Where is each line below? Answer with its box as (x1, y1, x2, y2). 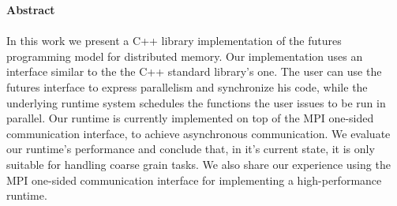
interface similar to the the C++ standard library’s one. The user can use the (6, 63, 382, 80)
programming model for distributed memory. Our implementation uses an (6, 47, 363, 64)
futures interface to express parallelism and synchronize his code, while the (6, 78, 368, 95)
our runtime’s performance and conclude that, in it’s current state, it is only (6, 140, 375, 157)
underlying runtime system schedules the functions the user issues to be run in (6, 94, 386, 110)
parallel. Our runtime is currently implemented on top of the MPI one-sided (6, 110, 374, 126)
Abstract (6, 2, 55, 17)
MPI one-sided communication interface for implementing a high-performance (6, 171, 382, 188)
